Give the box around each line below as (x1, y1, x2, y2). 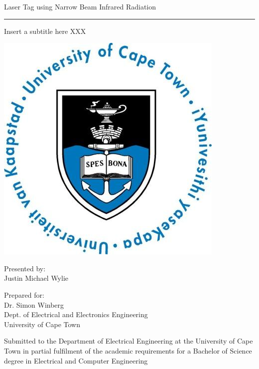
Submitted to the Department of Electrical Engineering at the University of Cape (4, 336, 253, 346)
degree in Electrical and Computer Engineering (4, 355, 148, 366)
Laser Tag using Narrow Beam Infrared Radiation (4, 1, 156, 11)
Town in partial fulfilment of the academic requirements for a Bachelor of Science (4, 345, 252, 356)
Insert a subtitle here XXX (4, 25, 86, 36)
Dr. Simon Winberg (4, 299, 64, 310)
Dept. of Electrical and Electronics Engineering (4, 309, 148, 320)
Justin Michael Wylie (4, 273, 69, 283)
